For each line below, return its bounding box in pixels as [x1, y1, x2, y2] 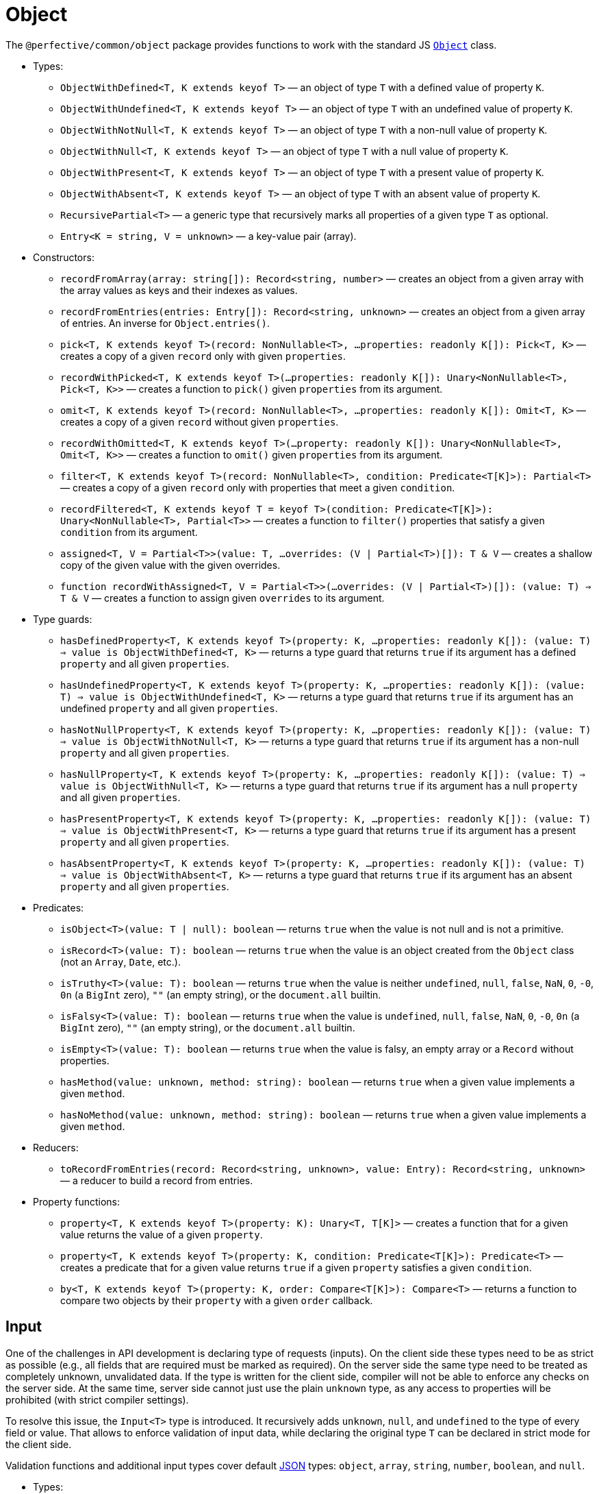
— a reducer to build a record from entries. [60, 1174, 253, 1186]
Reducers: [33, 1141, 79, 1153]
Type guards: [33, 613, 92, 625]
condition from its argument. [60, 526, 198, 538]
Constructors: [33, 251, 94, 263]
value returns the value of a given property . [60, 1228, 263, 1240]
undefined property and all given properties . [60, 702, 278, 714]
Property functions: [33, 1195, 120, 1208]
